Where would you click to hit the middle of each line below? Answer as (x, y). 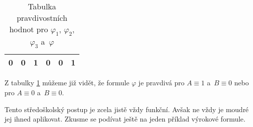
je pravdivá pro (161, 83)
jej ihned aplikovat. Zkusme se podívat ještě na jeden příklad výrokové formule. (125, 119)
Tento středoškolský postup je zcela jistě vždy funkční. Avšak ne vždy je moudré (127, 109)
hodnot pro (29, 29)
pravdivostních (42, 18)
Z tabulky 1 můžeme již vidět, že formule (67, 83)
